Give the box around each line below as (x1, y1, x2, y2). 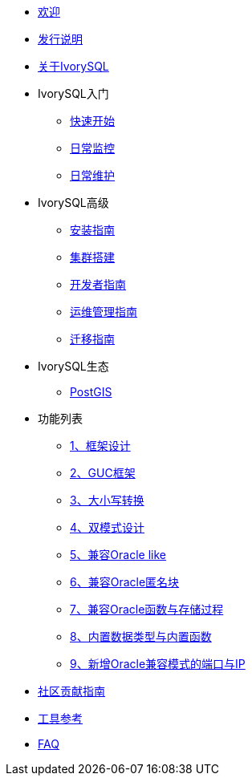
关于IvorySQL (38, 59, 109, 73)
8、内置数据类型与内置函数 (70, 630, 212, 643)
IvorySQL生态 (38, 359, 109, 373)
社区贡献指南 (38, 684, 105, 698)
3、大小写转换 (70, 493, 144, 507)
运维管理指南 (70, 305, 137, 318)
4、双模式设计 (70, 521, 145, 534)
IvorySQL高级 (38, 196, 109, 209)
